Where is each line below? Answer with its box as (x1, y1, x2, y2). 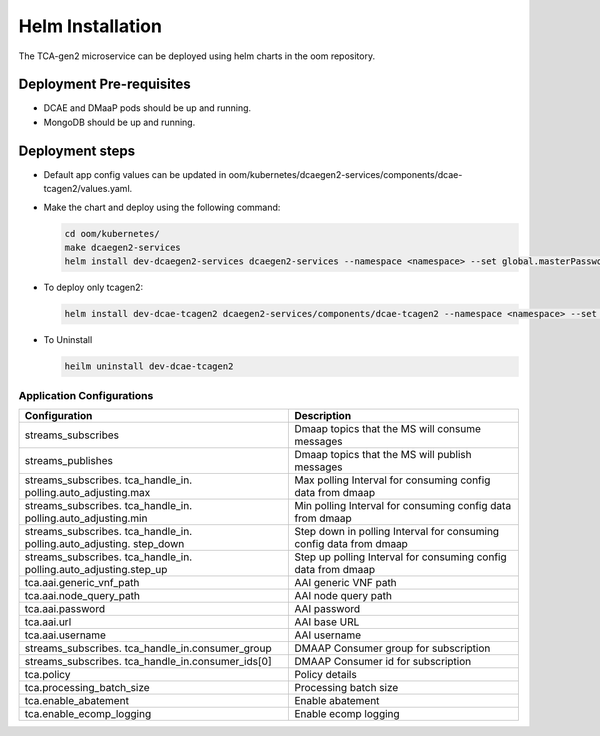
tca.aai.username (24, 628, 107, 642)
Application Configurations (18, 388, 154, 402)
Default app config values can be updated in (43, 168, 227, 180)
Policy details (294, 667, 357, 681)
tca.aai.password (24, 601, 105, 615)
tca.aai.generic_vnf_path (24, 575, 140, 589)
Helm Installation (18, 15, 162, 37)
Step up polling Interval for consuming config (294, 550, 507, 564)
